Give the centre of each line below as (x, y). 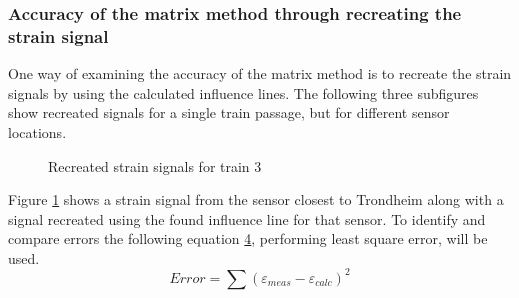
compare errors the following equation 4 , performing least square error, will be (248, 238)
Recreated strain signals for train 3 (155, 165)
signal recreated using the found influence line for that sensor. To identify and (247, 218)
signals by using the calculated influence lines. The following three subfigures (243, 92)
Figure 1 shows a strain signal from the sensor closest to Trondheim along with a (256, 199)
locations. (37, 131)
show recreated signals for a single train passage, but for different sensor (229, 112)
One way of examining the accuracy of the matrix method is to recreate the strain (260, 73)
